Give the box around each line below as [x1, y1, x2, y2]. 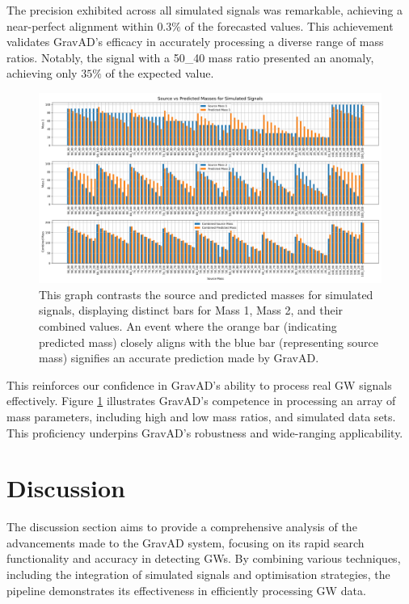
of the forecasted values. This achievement [184, 17, 394, 34]
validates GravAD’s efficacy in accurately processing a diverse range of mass [6, 33, 384, 50]
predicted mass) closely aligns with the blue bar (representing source [39, 333, 378, 350]
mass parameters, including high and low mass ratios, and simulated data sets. [6, 408, 396, 424]
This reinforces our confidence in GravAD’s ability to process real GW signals [6, 376, 392, 393]
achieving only [6, 65, 78, 82]
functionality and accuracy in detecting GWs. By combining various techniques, [6, 550, 401, 567]
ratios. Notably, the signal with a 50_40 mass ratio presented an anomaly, [6, 49, 374, 65]
